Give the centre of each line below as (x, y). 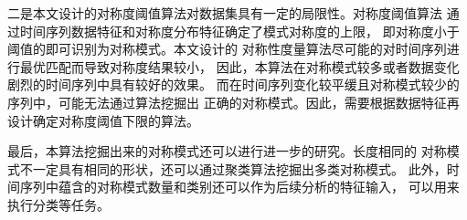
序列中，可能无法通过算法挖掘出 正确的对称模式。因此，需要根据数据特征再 (233, 102)
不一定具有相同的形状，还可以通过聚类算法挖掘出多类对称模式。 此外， (233, 168)
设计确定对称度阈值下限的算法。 (103, 120)
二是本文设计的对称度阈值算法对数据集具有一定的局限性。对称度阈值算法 (225, 13)
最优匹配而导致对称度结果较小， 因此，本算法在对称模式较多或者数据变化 (239, 66)
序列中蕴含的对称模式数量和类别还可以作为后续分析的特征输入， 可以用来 (239, 187)
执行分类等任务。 (58, 204)
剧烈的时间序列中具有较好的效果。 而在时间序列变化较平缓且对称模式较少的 (233, 84)
